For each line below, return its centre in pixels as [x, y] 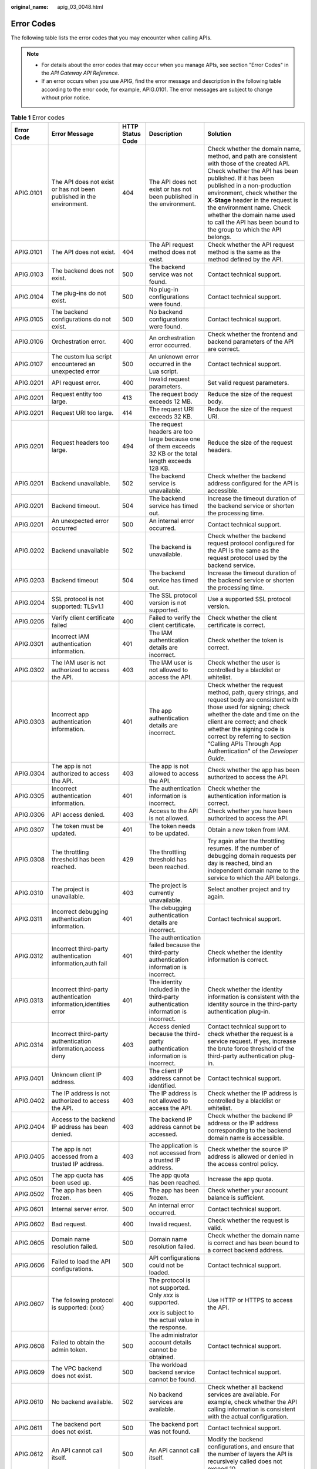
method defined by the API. [245, 260]
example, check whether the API [252, 1402]
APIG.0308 [30, 860]
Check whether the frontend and [252, 334]
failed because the [175, 945]
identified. [163, 1086]
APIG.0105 [29, 319]
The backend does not [82, 271]
